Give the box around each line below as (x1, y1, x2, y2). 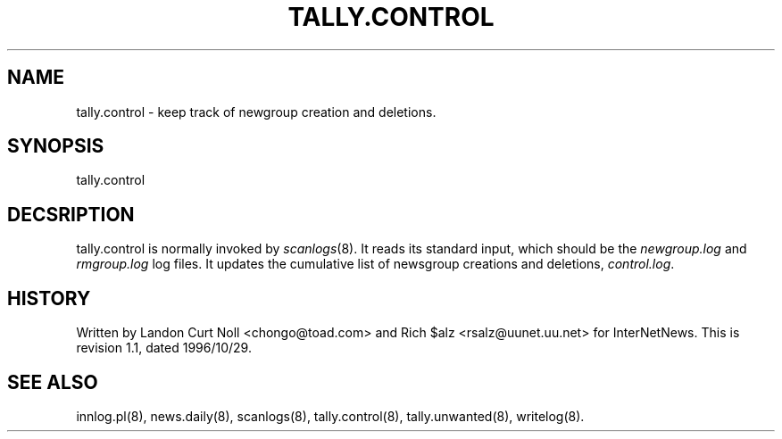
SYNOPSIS (7, 135, 104, 158)
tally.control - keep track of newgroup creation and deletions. (76, 104, 437, 120)
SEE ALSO (7, 370, 98, 393)
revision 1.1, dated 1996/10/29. (76, 340, 252, 356)
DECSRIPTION (7, 203, 135, 226)
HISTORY (7, 286, 91, 310)
